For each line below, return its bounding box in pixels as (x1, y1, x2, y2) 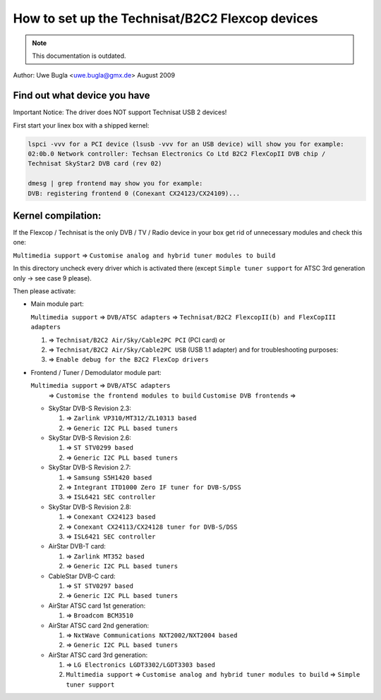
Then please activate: (13, 287, 76, 295)
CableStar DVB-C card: (48, 572, 116, 580)
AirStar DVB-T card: (48, 542, 106, 551)
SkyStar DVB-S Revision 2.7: (48, 463, 131, 472)
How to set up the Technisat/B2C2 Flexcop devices (13, 11, 319, 26)
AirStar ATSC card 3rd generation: (48, 651, 148, 659)
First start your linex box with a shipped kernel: (13, 121, 150, 130)
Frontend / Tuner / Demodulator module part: (30, 368, 162, 376)
